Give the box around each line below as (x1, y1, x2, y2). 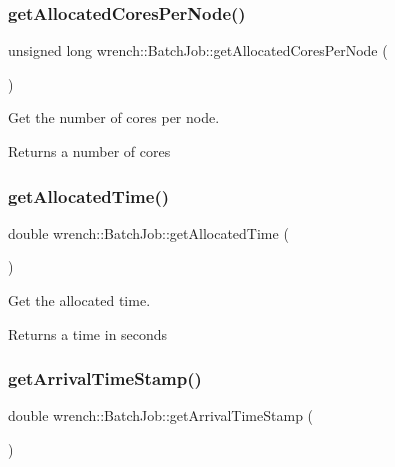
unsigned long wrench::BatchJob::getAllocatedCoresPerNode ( (8, 40, 388, 61)
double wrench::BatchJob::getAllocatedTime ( (8, 222, 289, 243)
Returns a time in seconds (8, 323, 168, 344)
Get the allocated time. (8, 290, 151, 310)
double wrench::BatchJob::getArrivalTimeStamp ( (8, 405, 314, 426)
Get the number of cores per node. (8, 107, 220, 128)
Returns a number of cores (8, 141, 171, 161)
